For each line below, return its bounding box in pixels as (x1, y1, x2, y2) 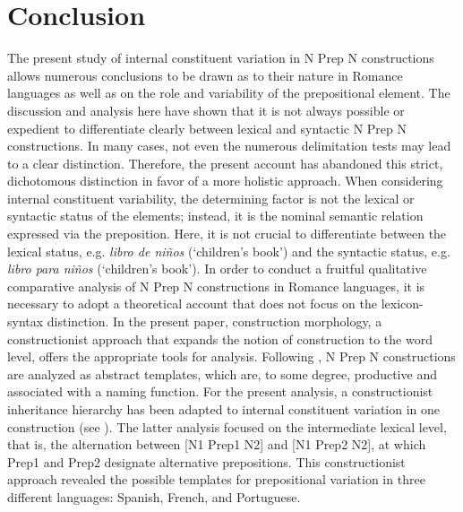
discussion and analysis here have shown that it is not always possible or (7, 100, 405, 119)
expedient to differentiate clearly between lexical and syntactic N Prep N (7, 118, 407, 137)
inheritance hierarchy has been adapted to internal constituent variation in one (7, 400, 440, 418)
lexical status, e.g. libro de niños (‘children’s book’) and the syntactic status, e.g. (7, 241, 450, 260)
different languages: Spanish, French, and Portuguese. (7, 487, 301, 506)
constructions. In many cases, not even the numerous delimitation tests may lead (7, 136, 451, 155)
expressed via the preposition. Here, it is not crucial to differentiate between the (7, 224, 447, 243)
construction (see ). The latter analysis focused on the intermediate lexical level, (7, 417, 447, 436)
